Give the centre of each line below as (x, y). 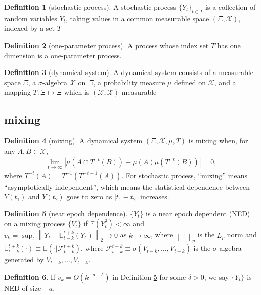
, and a (225, 82)
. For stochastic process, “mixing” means (185, 175)
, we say (216, 276)
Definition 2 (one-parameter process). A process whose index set (106, 45)
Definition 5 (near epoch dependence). (66, 213)
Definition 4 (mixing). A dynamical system (73, 141)
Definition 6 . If (30, 276)
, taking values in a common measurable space (137, 18)
